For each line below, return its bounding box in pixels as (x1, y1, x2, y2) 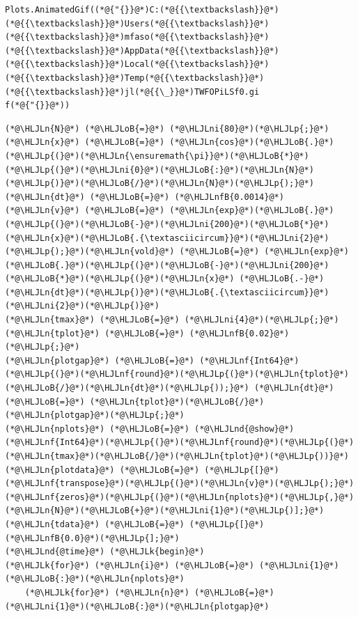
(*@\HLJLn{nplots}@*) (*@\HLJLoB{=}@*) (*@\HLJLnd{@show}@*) (5, 423, 295, 434)
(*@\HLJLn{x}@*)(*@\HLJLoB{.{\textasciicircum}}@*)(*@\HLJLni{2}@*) (5, 233, 329, 243)
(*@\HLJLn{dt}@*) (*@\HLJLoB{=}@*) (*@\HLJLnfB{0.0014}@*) (5, 192, 284, 202)
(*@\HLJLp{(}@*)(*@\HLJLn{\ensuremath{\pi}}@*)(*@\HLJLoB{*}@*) (5, 150, 309, 161)
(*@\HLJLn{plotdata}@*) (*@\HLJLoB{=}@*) (5, 464, 200, 475)
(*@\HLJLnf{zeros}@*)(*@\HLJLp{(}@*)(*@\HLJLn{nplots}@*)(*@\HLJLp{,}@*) (5, 492, 355, 502)
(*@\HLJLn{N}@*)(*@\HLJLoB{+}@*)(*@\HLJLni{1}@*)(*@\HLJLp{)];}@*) (5, 506, 325, 516)
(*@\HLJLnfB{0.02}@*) (189, 328, 290, 338)
